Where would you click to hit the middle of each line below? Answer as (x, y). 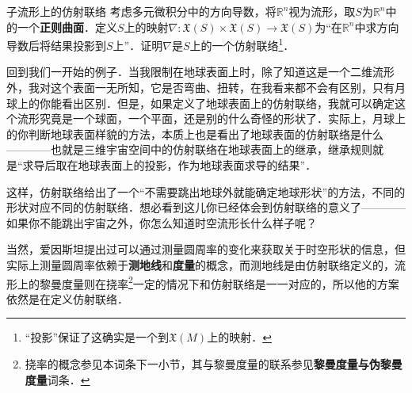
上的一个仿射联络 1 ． (242, 44)
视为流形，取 (322, 11)
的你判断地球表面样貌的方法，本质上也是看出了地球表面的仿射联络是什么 (195, 134)
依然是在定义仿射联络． (67, 298)
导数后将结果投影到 (56, 45)
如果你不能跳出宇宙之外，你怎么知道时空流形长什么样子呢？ (162, 222)
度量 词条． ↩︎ (57, 379)
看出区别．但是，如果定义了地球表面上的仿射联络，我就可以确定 (228, 103)
